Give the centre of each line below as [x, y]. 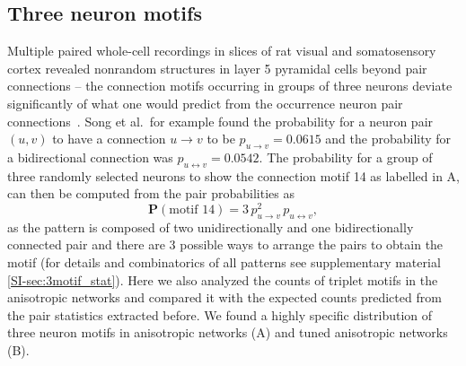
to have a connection [109, 139]
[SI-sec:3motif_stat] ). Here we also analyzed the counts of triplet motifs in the [223, 279]
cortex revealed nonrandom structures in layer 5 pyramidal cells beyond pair [217, 68]
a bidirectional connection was [90, 157]
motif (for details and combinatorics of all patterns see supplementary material [224, 262]
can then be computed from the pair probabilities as [151, 193]
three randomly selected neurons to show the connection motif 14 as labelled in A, [234, 175]
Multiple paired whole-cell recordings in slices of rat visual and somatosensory [222, 51]
